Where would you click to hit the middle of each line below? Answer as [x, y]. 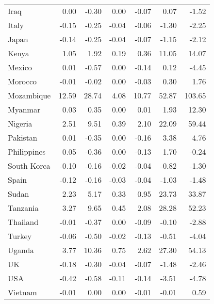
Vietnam [23, 292]
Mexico [20, 67]
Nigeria [20, 123]
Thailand [23, 222]
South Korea [29, 166]
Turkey [20, 236]
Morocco [22, 81]
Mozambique [29, 95]
